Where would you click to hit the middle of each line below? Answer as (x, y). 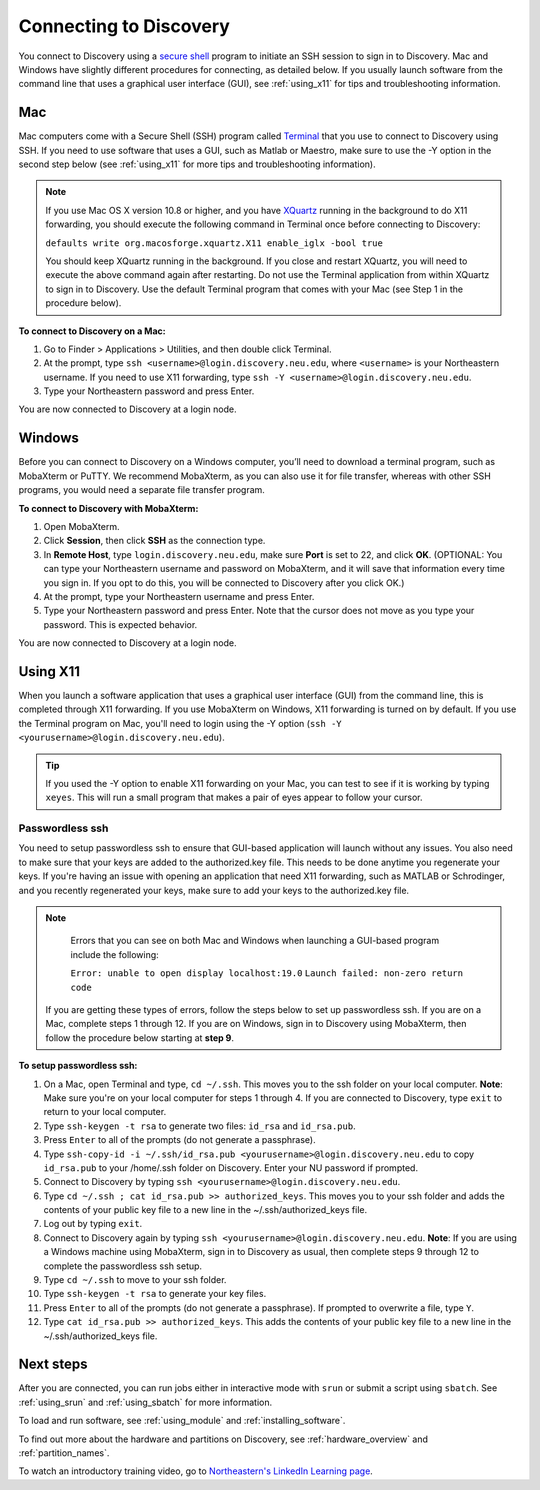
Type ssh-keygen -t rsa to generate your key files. (155, 1294)
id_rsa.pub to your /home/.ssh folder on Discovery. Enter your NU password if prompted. (231, 1167)
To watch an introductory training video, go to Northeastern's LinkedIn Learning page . (196, 1471)
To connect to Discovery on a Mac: (92, 331)
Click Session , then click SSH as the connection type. (154, 541)
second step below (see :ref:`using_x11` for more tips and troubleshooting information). (197, 164)
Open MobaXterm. (81, 526)
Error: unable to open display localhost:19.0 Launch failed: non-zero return (267, 973)
